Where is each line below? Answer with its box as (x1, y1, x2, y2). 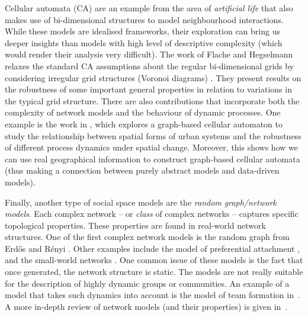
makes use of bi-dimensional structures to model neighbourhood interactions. (5, 13, 284, 25)
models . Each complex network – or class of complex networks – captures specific (5, 207, 299, 220)
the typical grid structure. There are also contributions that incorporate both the (5, 94, 300, 107)
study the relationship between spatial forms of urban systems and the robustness (5, 129, 301, 142)
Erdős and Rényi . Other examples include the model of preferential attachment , (5, 242, 300, 254)
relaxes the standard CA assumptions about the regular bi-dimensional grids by (5, 59, 294, 72)
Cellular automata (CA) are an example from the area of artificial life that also (5, 2, 293, 14)
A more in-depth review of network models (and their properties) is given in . (5, 300, 288, 312)
